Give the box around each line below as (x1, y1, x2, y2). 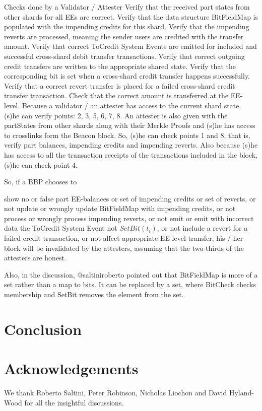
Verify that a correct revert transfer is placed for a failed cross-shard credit (4, 80, 235, 91)
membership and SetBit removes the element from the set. (4, 289, 184, 300)
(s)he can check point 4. (4, 159, 78, 170)
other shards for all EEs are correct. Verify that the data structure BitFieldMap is (4, 11, 258, 22)
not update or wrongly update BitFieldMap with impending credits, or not (4, 203, 236, 214)
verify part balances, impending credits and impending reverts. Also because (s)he (4, 140, 258, 150)
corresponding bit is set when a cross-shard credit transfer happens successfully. (4, 71, 250, 81)
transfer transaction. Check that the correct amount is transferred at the (4, 90, 229, 101)
